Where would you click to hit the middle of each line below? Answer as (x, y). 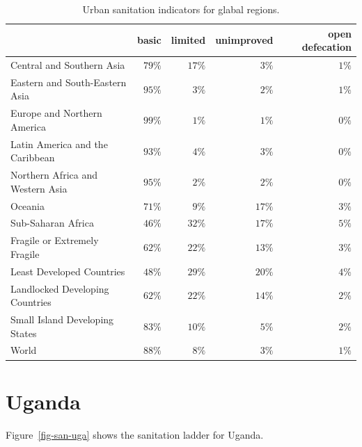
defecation (326, 47)
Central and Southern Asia (68, 65)
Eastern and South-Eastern (69, 82)
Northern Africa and (54, 175)
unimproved (244, 40)
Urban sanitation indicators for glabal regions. (181, 9)
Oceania (27, 205)
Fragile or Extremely (55, 240)
